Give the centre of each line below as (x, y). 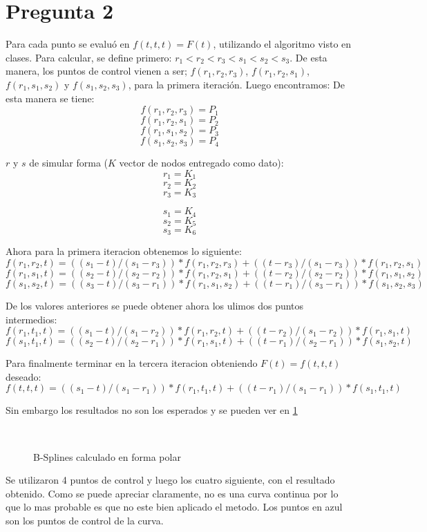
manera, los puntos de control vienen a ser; (96, 71)
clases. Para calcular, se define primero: (89, 57)
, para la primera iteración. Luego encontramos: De (237, 84)
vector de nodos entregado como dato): (201, 163)
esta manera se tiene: (50, 98)
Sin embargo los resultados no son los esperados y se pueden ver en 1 (152, 410)
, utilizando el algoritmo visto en (282, 44)
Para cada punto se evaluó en (68, 44)
